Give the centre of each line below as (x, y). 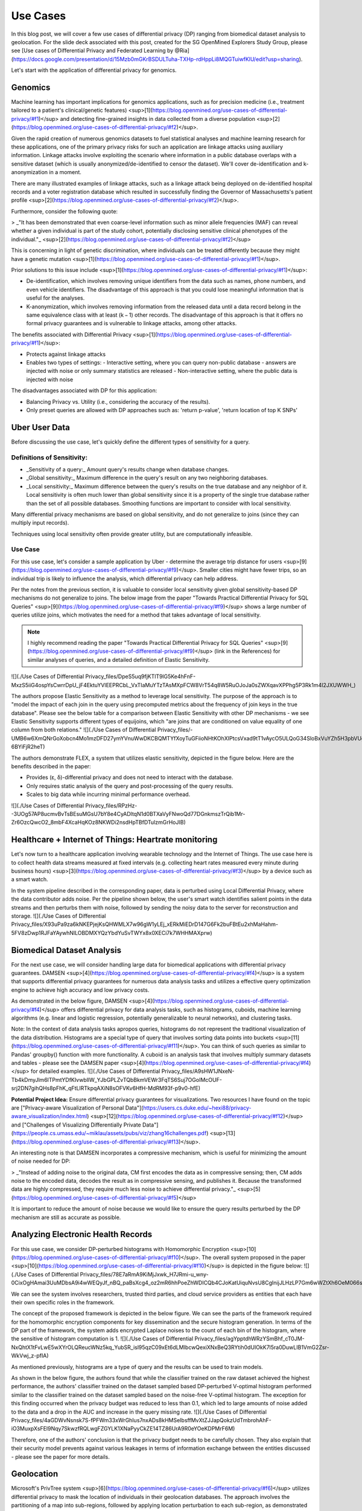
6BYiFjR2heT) (28, 747)
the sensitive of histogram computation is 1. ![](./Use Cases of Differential (102, 1339)
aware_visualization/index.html (49, 1116)
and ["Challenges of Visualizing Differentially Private (76, 1125)
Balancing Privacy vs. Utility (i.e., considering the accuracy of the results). (118, 401)
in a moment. (65, 172)
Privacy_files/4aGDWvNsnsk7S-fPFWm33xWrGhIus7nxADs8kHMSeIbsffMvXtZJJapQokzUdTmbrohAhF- (141, 1420)
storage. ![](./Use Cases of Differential (59, 916)
